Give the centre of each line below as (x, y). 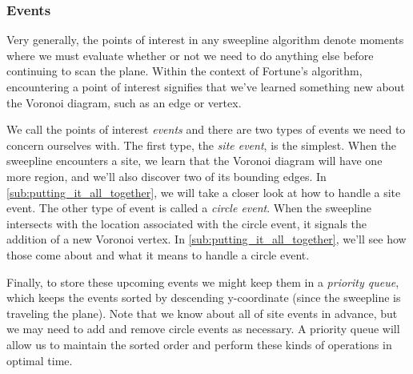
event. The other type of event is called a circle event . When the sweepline (189, 208)
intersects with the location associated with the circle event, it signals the (187, 223)
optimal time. (40, 360)
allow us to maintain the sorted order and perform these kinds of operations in (199, 344)
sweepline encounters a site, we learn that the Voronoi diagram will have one (194, 161)
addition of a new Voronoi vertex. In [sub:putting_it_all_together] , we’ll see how (206, 239)
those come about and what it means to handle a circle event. (158, 254)
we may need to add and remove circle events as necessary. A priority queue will (203, 329)
